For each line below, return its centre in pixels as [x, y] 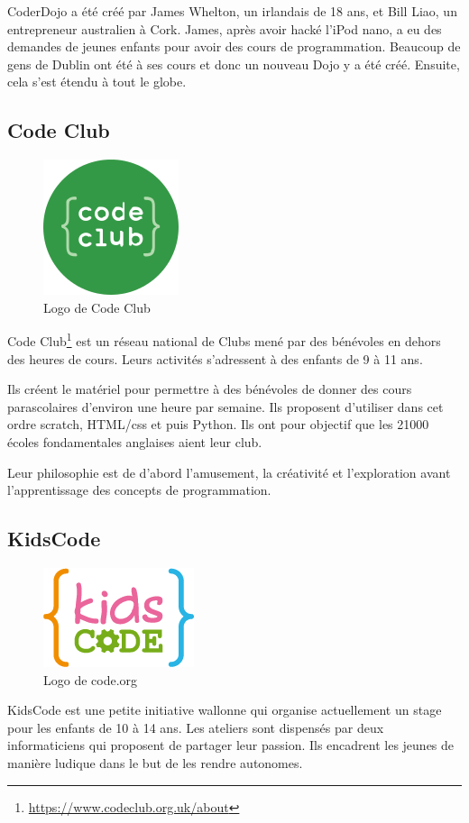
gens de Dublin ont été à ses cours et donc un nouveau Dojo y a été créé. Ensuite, [234, 64]
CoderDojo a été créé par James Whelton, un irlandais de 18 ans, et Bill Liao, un [232, 11]
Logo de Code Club [97, 307]
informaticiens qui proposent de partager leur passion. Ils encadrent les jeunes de [231, 745]
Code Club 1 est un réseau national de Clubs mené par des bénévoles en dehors [224, 340]
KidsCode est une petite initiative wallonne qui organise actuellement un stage [225, 710]
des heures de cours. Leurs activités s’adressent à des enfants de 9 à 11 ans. [215, 358]
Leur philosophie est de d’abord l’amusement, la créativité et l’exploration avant [229, 472]
